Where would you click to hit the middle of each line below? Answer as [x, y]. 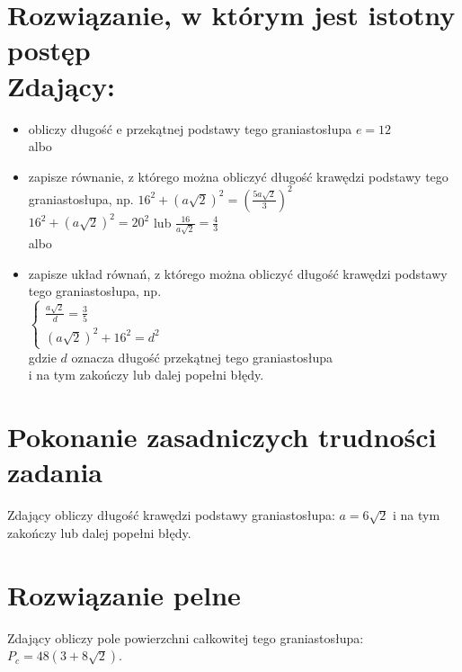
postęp [49, 50]
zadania [55, 472]
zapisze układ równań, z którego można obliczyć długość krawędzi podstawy [238, 273]
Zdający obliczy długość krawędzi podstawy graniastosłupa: [171, 515]
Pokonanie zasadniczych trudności [222, 437]
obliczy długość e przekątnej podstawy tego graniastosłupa [190, 128]
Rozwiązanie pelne [124, 594]
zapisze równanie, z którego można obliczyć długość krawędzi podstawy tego [238, 176]
